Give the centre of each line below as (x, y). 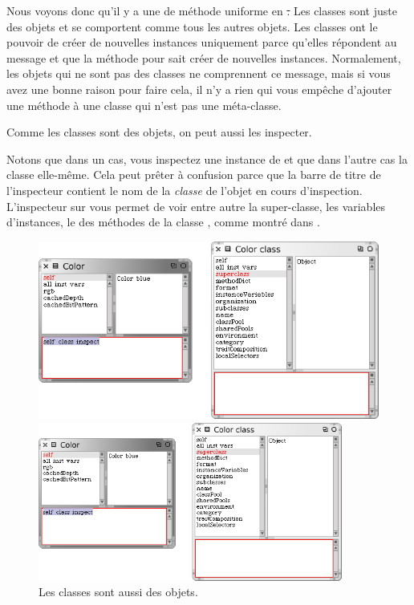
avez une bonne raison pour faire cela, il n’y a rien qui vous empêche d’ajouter (199, 89)
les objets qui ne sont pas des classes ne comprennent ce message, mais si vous (199, 73)
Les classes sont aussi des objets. (118, 592)
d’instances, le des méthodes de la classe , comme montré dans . (163, 222)
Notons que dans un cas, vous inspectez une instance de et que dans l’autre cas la (207, 158)
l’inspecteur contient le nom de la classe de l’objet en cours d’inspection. (185, 190)
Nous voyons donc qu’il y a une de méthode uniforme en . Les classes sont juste (202, 10)
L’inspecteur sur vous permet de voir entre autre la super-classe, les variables (196, 206)
